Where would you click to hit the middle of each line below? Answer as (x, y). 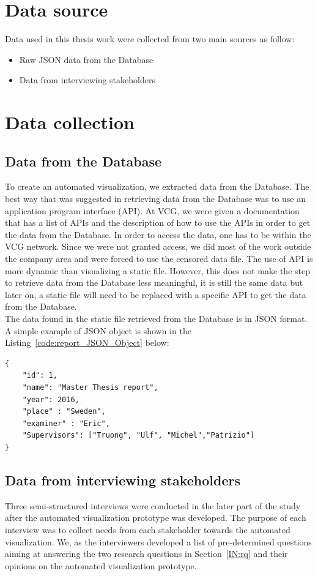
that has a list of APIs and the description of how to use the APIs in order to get (158, 223)
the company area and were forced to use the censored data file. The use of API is (159, 259)
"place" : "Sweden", (64, 412)
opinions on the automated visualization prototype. (101, 565)
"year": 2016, (51, 399)
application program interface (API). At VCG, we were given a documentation (152, 210)
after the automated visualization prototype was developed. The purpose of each (156, 518)
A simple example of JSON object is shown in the (98, 330)
